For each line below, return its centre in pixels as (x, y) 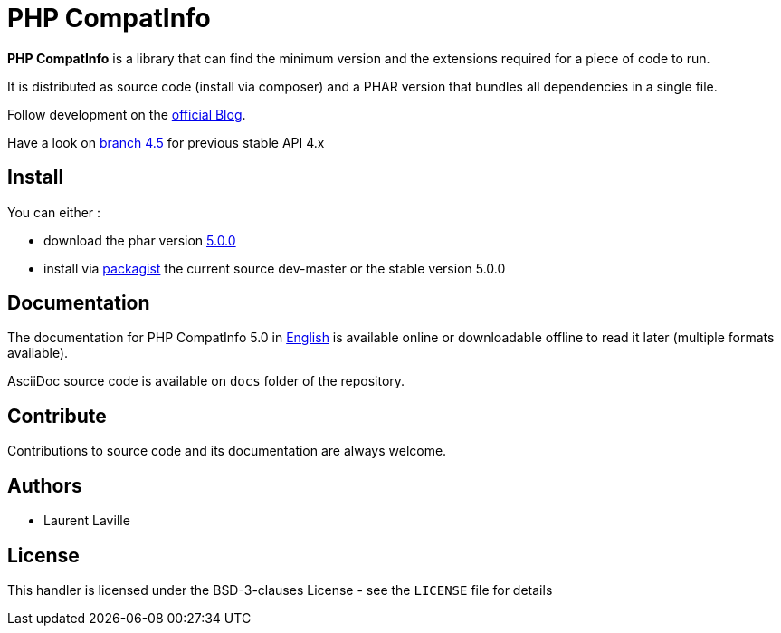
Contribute (57, 416)
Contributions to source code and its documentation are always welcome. (227, 451)
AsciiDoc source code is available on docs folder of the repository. (206, 381)
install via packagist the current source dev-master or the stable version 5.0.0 (275, 268)
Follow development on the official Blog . (127, 114)
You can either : (54, 212)
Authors (45, 485)
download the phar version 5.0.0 (140, 240)
